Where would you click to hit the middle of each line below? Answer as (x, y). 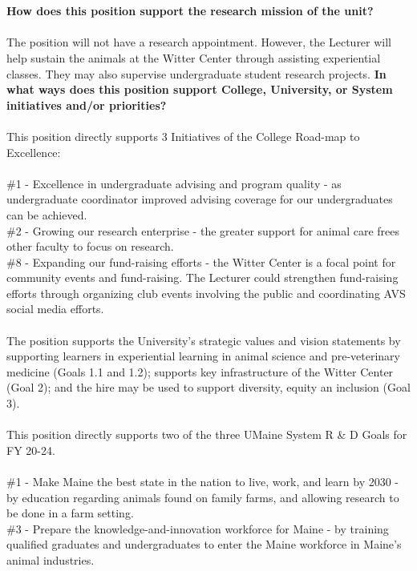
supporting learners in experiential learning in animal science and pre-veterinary (203, 356)
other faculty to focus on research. (90, 246)
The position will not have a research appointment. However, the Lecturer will (199, 42)
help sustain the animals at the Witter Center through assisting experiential (194, 57)
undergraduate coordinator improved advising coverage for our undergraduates (200, 199)
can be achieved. (47, 214)
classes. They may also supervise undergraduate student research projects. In (196, 73)
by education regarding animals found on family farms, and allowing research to (203, 497)
